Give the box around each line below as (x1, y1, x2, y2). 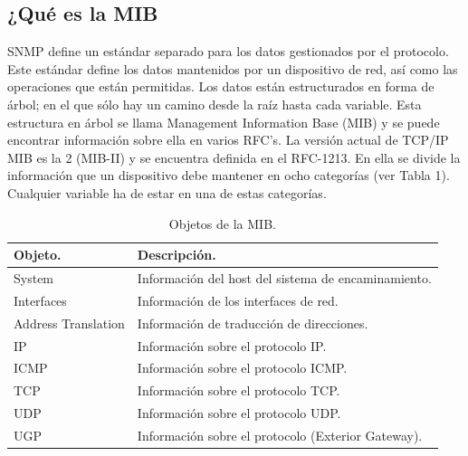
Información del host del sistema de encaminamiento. (137, 268, 432, 287)
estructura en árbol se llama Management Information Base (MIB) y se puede (7, 112, 440, 131)
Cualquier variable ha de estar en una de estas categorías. (7, 183, 327, 202)
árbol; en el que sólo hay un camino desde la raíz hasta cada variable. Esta (7, 94, 422, 113)
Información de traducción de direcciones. (137, 313, 368, 332)
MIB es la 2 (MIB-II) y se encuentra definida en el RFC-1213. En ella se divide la (7, 147, 461, 166)
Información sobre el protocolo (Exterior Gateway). (137, 425, 423, 444)
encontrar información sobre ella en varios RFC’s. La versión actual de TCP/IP (7, 130, 449, 149)
